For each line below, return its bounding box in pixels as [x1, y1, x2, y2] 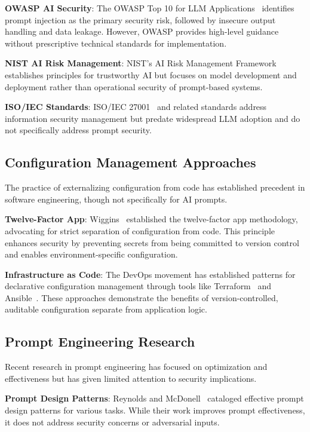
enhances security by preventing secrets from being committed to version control [5, 236, 299, 249]
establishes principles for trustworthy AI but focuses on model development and [5, 68, 297, 81]
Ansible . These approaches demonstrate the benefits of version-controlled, [5, 291, 278, 304]
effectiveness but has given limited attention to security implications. [5, 372, 257, 384]
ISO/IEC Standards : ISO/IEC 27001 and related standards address [5, 100, 267, 113]
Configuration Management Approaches [5, 153, 256, 171]
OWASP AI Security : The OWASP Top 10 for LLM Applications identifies [5, 2, 294, 14]
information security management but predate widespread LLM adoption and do [5, 112, 300, 124]
